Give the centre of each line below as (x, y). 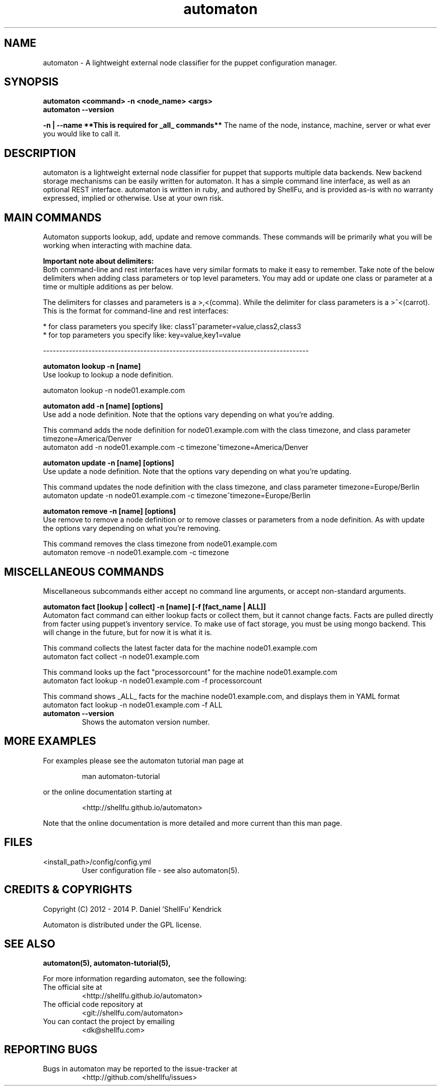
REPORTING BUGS (51, 1049)
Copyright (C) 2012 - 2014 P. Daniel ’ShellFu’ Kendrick (132, 909)
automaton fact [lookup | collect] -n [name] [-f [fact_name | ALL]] (155, 606)
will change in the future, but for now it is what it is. (128, 632)
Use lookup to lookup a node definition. (108, 375)
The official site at (72, 987)
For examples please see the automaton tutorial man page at (143, 760)
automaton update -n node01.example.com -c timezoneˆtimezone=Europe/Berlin (177, 496)
